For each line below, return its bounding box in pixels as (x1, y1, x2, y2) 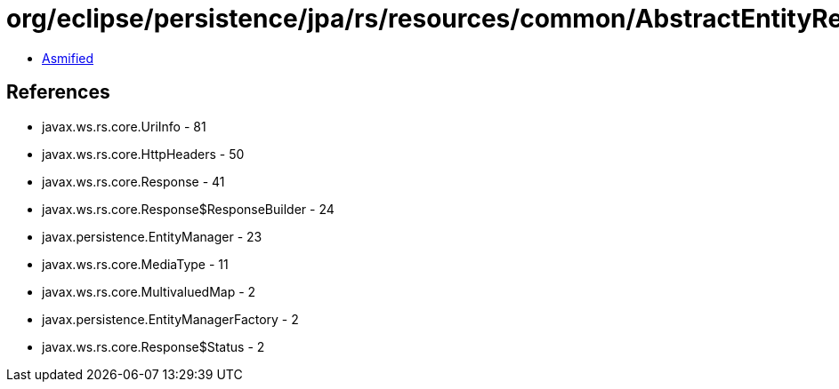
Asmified (42, 50, 94, 66)
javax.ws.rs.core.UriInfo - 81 (42, 118, 206, 134)
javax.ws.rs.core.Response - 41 (42, 173, 225, 189)
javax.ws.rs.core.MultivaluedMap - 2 (42, 283, 256, 299)
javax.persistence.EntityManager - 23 (42, 228, 262, 244)
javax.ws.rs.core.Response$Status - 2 (42, 338, 265, 354)
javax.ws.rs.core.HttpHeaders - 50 (42, 146, 245, 162)
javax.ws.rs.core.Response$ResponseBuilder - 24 (42, 201, 335, 217)
